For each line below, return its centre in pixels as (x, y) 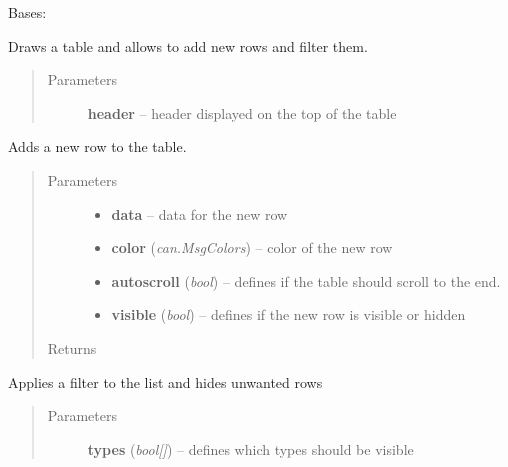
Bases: (27, 12)
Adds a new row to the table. (97, 146)
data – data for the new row (199, 213)
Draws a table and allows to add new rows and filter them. (188, 45)
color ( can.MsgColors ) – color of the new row (252, 247)
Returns (72, 347)
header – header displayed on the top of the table (242, 112)
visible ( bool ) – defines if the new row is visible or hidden (288, 314)
